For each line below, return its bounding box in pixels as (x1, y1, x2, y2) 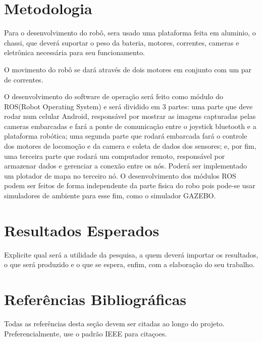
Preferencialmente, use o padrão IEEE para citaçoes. (4, 328, 167, 338)
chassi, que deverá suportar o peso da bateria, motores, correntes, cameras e (4, 37, 239, 48)
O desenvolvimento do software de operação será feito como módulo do (4, 91, 223, 102)
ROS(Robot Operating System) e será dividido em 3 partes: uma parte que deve (4, 101, 253, 111)
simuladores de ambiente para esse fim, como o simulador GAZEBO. (4, 190, 216, 201)
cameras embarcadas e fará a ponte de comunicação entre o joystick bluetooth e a (4, 120, 256, 131)
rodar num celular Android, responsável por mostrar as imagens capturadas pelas (4, 111, 256, 121)
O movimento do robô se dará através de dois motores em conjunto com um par (4, 64, 252, 74)
